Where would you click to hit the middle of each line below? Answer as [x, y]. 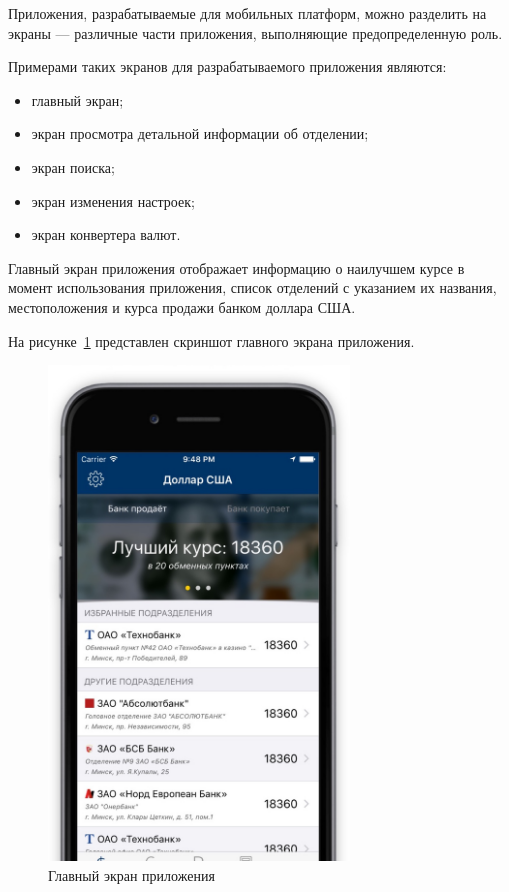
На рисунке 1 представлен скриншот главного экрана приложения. [211, 340]
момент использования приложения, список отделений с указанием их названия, [252, 287]
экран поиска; [73, 166]
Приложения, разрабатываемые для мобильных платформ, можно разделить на [247, 13]
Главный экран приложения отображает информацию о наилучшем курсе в [236, 267]
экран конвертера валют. [106, 234]
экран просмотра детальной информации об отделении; [200, 133]
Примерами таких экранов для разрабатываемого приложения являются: [227, 66]
